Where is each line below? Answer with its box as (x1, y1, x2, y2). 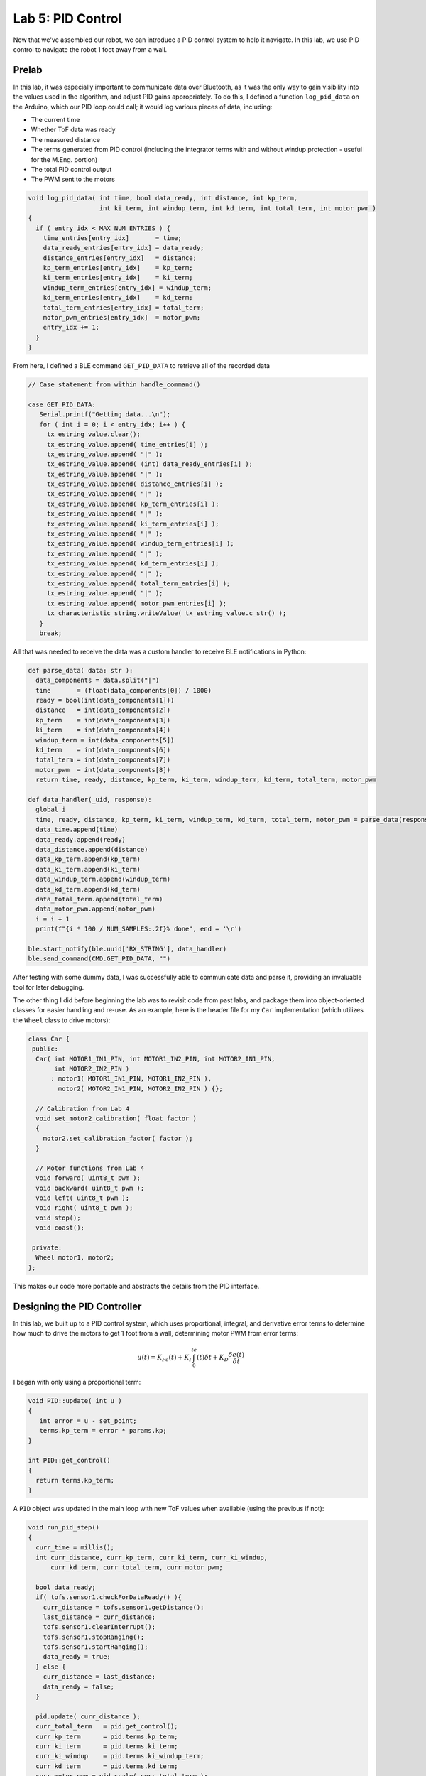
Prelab (13, 64, 43, 76)
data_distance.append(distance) (35, 845, 148, 853)
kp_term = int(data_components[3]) (35, 716, 170, 724)
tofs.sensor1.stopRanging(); (43, 1632, 145, 1641)
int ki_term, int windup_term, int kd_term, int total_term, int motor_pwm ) (99, 204, 376, 212)
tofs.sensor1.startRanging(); (43, 1643, 148, 1651)
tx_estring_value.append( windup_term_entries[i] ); (46, 540, 234, 548)
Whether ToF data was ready (31, 125, 116, 134)
